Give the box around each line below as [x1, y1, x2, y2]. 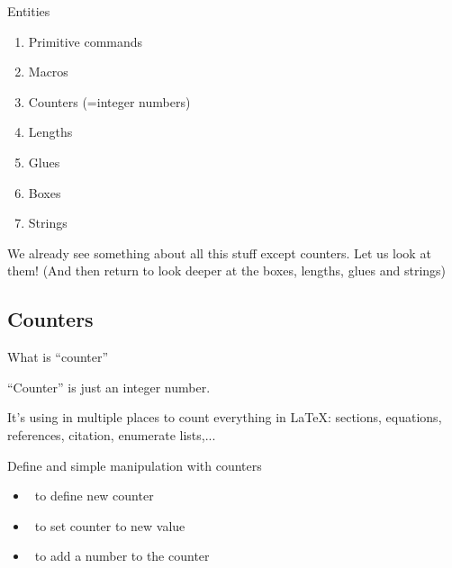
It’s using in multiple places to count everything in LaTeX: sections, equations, [7, 408, 442, 427]
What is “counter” [7, 347, 109, 366]
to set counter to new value [34, 516, 185, 535]
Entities [7, 2, 50, 20]
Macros [28, 62, 68, 81]
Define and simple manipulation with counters [7, 455, 262, 474]
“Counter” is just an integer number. [7, 377, 211, 396]
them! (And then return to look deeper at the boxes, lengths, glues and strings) [7, 261, 447, 280]
